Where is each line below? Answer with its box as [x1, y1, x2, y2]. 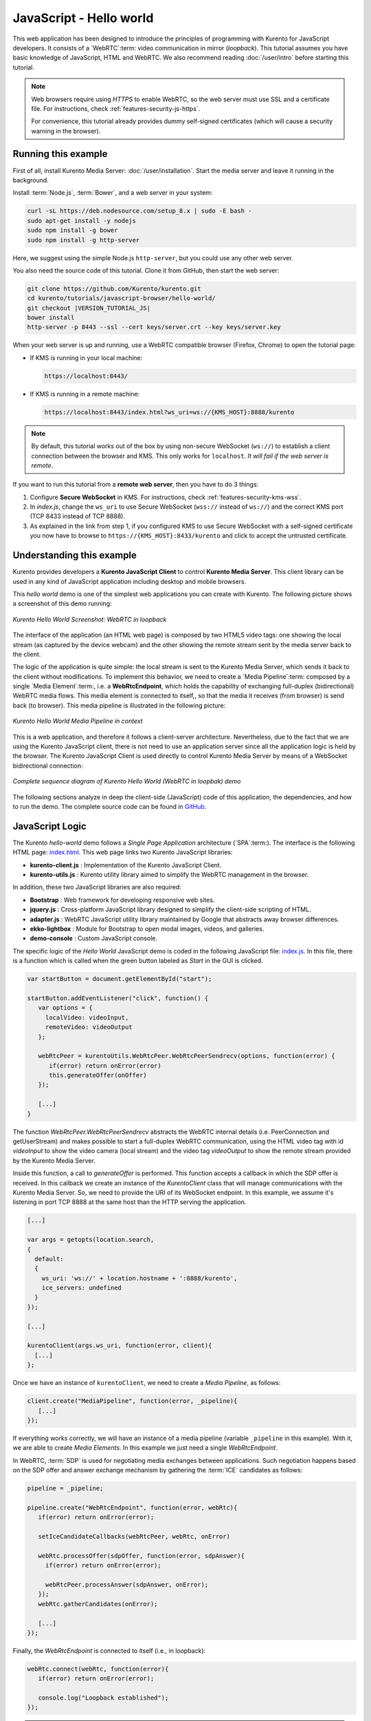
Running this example [12, 148, 108, 160]
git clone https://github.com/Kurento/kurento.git [27, 284, 202, 293]
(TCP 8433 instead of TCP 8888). [30, 512, 125, 520]
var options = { [38, 1004, 93, 1012]
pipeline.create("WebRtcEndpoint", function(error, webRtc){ [27, 1503, 238, 1511]
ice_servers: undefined [41, 1284, 122, 1292]
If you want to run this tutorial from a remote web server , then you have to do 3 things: [12, 481, 259, 489]
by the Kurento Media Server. [12, 1157, 95, 1165]
